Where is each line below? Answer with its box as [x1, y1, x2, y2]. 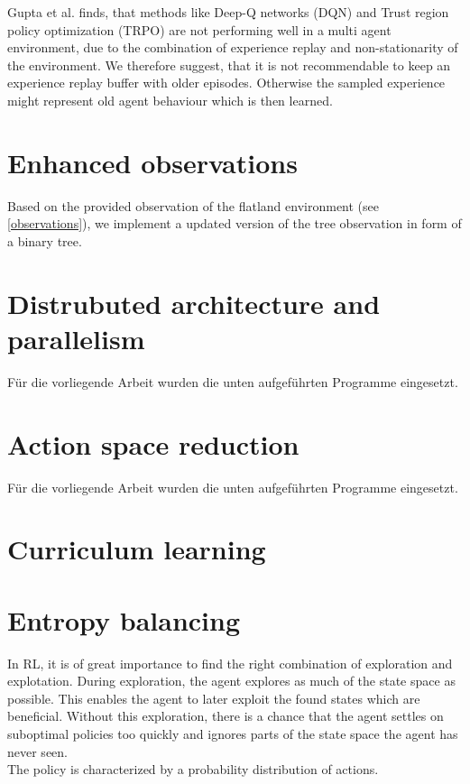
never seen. [7, 742, 68, 761]
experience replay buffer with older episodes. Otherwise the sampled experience [7, 73, 446, 92]
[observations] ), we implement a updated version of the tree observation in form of [7, 214, 462, 233]
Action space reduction [7, 425, 300, 462]
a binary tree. [7, 231, 82, 250]
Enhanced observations [7, 143, 298, 180]
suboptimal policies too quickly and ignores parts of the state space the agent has [7, 724, 458, 742]
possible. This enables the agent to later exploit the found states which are [7, 688, 420, 707]
